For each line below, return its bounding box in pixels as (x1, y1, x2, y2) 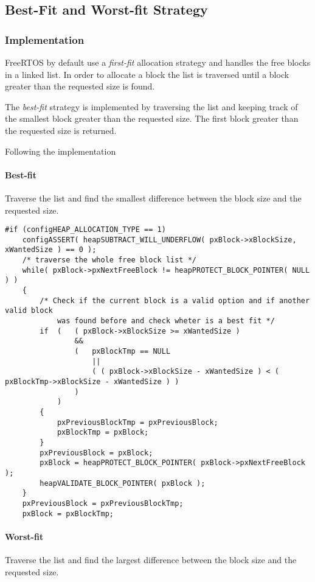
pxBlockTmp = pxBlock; (57, 428, 149, 437)
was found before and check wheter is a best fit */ (57, 317, 275, 326)
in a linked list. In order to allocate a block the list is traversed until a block (5, 68, 289, 80)
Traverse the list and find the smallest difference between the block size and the (5, 191, 302, 204)
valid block (5, 306, 53, 315)
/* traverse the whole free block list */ (22, 256, 196, 265)
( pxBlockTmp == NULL (74, 347, 171, 356)
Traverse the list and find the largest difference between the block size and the (5, 553, 297, 566)
